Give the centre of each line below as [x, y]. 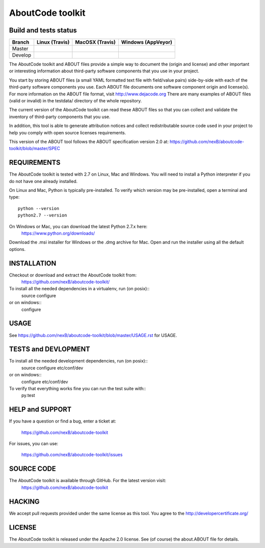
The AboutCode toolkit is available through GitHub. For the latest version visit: [88, 481]
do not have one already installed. [43, 181]
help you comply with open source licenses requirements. [67, 132]
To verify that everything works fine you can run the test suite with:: [78, 389]
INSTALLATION [33, 263]
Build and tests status [43, 30]
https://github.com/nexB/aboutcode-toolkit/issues [72, 455]
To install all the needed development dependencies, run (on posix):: [79, 361]
